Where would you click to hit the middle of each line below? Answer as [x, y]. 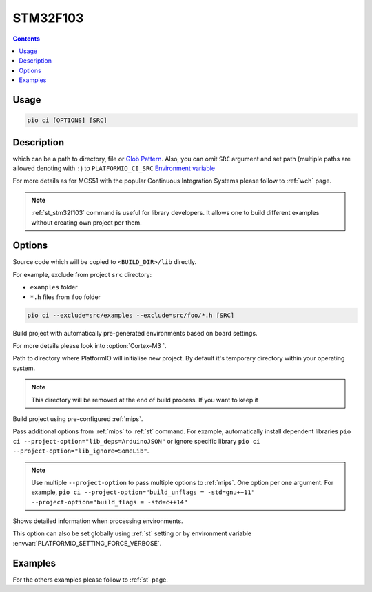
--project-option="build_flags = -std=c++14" [110, 502]
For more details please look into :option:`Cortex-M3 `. [90, 346]
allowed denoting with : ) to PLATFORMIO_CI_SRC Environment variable [114, 168]
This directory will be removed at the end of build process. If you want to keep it [145, 400]
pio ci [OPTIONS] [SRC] [68, 120]
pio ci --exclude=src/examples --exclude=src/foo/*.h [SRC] [131, 315]
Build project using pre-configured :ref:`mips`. [78, 419]
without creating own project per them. [86, 222]
